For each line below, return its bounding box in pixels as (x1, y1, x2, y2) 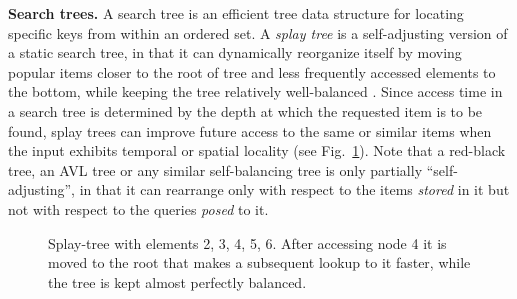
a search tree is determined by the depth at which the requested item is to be (8, 100, 483, 121)
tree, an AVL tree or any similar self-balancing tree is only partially (8, 159, 423, 180)
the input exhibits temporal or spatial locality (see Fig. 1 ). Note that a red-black (8, 140, 506, 161)
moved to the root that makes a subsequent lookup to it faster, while (48, 252, 471, 273)
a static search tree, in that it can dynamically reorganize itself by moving (8, 42, 462, 63)
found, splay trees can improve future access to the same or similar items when (8, 120, 492, 141)
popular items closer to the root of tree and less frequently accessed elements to (8, 61, 496, 82)
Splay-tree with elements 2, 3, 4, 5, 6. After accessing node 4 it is (48, 232, 447, 253)
